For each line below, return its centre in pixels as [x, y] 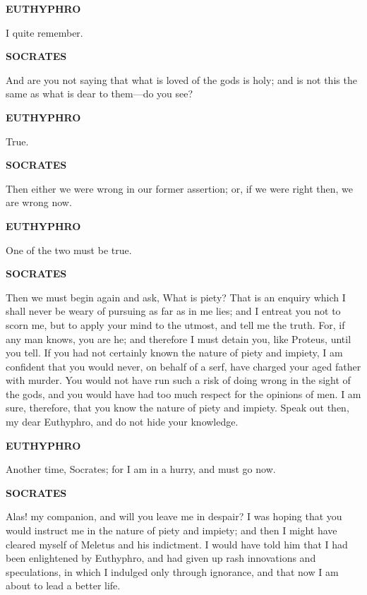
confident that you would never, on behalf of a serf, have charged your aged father [183, 366]
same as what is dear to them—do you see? [100, 94]
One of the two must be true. [69, 250]
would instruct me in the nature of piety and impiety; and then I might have [172, 530]
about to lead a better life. [63, 585]
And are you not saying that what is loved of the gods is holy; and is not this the [181, 79]
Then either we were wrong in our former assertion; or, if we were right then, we [180, 188]
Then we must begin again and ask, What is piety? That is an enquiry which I [176, 297]
